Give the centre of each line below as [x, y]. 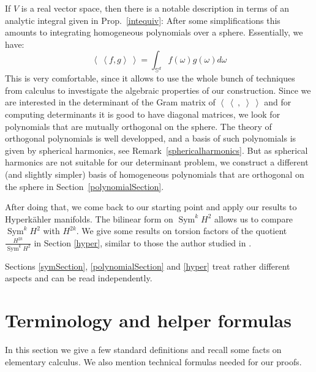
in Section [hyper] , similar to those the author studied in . [143, 242]
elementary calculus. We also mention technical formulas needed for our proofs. [153, 361]
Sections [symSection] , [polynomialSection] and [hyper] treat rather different [148, 266]
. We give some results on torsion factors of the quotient [182, 231]
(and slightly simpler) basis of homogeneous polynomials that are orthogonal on [155, 174]
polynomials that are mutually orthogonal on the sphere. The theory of [138, 126]
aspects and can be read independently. [79, 278]
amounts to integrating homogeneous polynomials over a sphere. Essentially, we [154, 32]
